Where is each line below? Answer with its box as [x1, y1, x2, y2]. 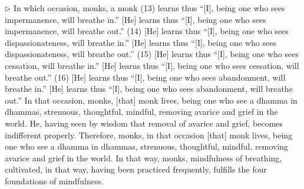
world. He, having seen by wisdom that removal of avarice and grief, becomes [5, 117, 283, 129]
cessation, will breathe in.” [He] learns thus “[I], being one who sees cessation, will [5, 59, 299, 71]
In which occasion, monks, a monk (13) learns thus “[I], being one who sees [14, 2, 285, 14]
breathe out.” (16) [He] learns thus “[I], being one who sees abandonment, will [5, 71, 286, 83]
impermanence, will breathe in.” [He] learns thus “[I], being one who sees [5, 13, 266, 25]
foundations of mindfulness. [5, 174, 104, 187]
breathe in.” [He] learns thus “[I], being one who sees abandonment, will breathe [5, 82, 293, 95]
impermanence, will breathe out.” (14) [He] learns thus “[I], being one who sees [5, 25, 289, 37]
